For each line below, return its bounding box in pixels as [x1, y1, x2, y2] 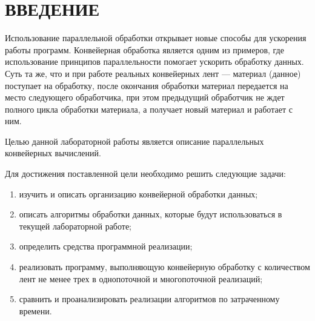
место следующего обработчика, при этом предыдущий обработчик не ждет [5, 91, 285, 104]
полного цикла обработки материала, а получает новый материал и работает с [5, 102, 293, 115]
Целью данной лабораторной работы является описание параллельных [5, 134, 264, 147]
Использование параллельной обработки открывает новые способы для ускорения [5, 31, 307, 44]
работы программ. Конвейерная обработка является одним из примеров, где [5, 43, 284, 56]
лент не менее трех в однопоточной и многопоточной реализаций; [19, 272, 263, 285]
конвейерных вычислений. [5, 147, 101, 159]
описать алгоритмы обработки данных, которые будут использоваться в [19, 208, 282, 220]
